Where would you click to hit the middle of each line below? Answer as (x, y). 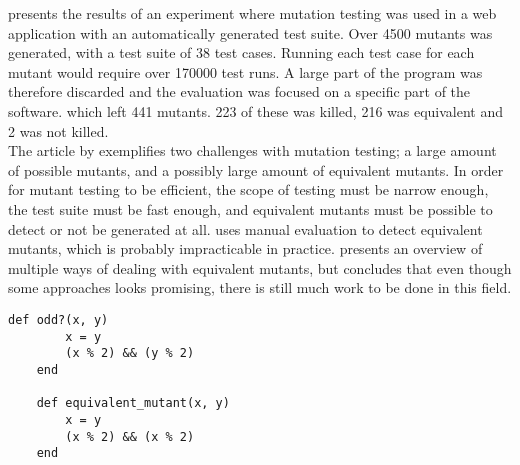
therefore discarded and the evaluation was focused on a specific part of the (239, 91)
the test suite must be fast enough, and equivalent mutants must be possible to (250, 208)
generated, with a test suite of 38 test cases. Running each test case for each (241, 52)
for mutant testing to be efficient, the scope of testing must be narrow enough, (248, 189)
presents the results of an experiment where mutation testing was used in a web (252, 13)
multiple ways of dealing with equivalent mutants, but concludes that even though (260, 267)
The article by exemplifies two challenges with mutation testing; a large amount (252, 150)
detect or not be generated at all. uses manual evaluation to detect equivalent (245, 228)
